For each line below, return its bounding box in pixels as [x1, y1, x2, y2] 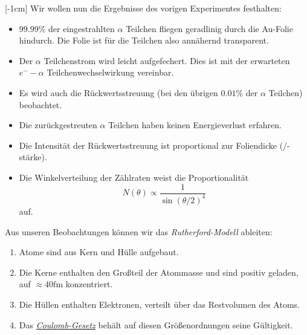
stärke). [19, 151, 47, 163]
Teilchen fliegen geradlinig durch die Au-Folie [126, 22, 293, 34]
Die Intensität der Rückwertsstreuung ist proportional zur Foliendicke [19, 138, 277, 151]
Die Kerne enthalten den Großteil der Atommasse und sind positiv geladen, [19, 265, 299, 278]
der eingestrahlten [48, 22, 115, 34]
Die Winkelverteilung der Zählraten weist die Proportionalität [19, 171, 249, 183]
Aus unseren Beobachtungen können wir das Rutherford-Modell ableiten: [5, 225, 273, 238]
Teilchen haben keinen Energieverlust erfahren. [108, 119, 282, 131]
